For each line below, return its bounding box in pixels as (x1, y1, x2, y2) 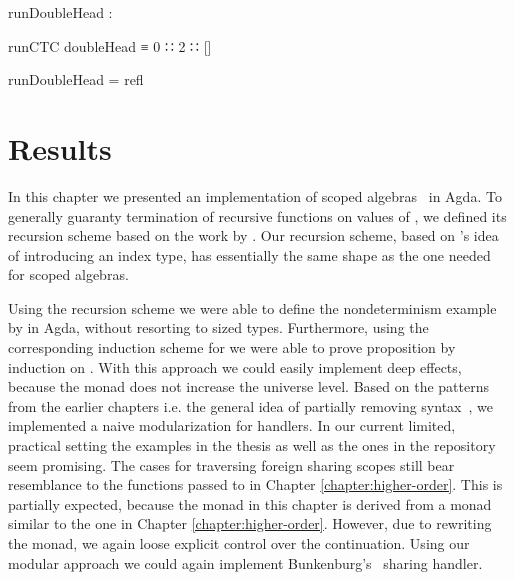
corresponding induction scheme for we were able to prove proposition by (8, 337, 456, 358)
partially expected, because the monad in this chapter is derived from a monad (8, 493, 492, 514)
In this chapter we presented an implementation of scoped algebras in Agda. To (8, 185, 502, 206)
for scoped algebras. (8, 264, 129, 285)
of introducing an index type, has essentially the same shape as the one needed (8, 244, 491, 265)
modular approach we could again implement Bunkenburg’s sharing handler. (8, 552, 483, 573)
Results (8, 127, 112, 168)
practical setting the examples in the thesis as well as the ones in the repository (8, 435, 496, 456)
